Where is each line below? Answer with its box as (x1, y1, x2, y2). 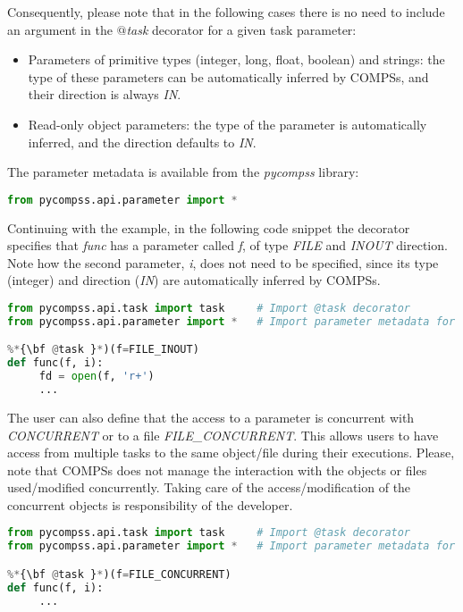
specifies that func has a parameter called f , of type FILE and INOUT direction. (7, 236, 448, 255)
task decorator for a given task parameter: (126, 20, 357, 38)
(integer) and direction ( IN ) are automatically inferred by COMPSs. (7, 271, 381, 289)
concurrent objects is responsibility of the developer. (7, 495, 293, 514)
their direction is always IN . (28, 85, 181, 104)
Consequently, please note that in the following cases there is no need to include (7, 3, 445, 21)
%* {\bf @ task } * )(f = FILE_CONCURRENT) (7, 567, 231, 581)
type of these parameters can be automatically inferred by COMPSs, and (28, 67, 429, 86)
